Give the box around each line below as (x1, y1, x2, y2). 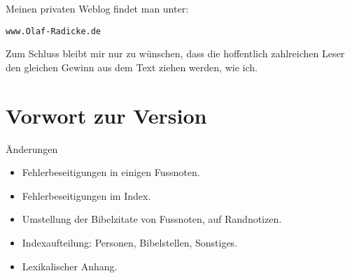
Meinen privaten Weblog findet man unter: (6, 1, 189, 15)
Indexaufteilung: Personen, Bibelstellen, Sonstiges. (22, 235, 238, 249)
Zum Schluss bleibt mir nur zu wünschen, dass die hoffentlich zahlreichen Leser (6, 46, 345, 61)
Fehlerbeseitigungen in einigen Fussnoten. (22, 165, 200, 180)
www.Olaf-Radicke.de (6, 26, 101, 36)
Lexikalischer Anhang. (22, 258, 118, 273)
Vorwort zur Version (6, 101, 207, 129)
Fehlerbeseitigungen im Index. (22, 188, 151, 203)
